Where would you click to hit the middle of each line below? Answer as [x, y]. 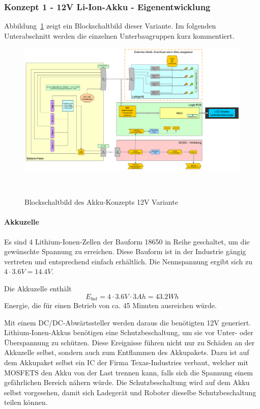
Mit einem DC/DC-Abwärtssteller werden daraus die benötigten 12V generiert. [127, 322]
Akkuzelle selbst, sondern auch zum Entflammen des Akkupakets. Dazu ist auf [127, 352]
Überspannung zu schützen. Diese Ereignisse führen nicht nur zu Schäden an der [129, 342]
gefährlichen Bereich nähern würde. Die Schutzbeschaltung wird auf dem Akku [127, 382]
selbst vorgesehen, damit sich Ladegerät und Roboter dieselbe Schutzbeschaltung [130, 392]
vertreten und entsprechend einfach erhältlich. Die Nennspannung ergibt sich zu [128, 261]
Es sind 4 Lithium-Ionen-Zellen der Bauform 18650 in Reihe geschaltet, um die [127, 241]
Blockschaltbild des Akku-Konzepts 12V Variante [101, 202]
